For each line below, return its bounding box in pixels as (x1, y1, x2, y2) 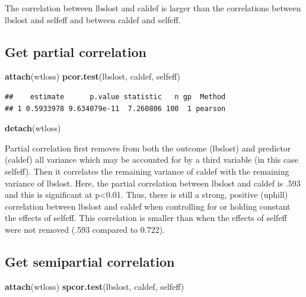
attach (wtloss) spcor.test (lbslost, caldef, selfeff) (5, 280, 184, 292)
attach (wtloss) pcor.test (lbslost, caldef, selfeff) (5, 70, 180, 83)
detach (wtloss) (5, 122, 61, 134)
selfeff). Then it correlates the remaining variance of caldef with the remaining (5, 165, 289, 177)
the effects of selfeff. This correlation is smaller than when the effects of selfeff (5, 211, 287, 224)
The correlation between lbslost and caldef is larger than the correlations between (5, 2, 301, 14)
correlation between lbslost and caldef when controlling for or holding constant (5, 200, 291, 212)
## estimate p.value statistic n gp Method (5, 92, 226, 101)
